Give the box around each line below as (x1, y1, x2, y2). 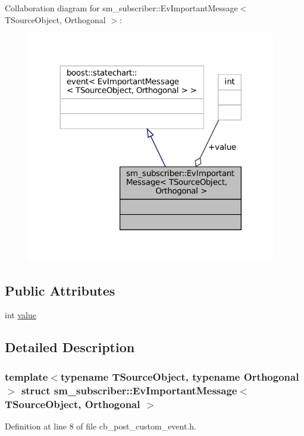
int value (5, 309, 36, 321)
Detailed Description (5, 338, 135, 356)
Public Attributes (5, 281, 115, 299)
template (5, 369, 48, 384)
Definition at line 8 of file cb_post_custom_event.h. (5, 419, 196, 432)
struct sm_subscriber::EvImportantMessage (21, 382, 237, 397)
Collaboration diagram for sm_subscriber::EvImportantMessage (5, 2, 238, 14)
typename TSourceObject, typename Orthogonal (60, 369, 299, 384)
